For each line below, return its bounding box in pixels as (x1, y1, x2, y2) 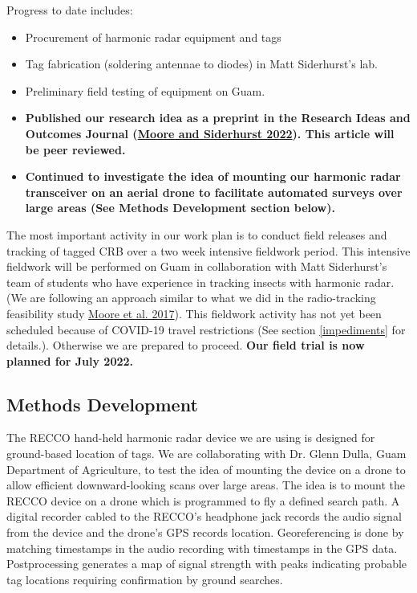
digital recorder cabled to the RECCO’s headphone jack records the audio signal (6, 508, 402, 525)
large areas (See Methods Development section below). (25, 199, 335, 216)
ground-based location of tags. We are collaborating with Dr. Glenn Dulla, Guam (6, 445, 407, 462)
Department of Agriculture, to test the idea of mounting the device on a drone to (6, 460, 406, 477)
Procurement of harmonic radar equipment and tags (25, 28, 281, 45)
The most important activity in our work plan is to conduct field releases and (6, 226, 387, 243)
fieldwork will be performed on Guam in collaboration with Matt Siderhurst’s (6, 258, 387, 275)
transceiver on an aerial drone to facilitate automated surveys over (25, 183, 403, 200)
